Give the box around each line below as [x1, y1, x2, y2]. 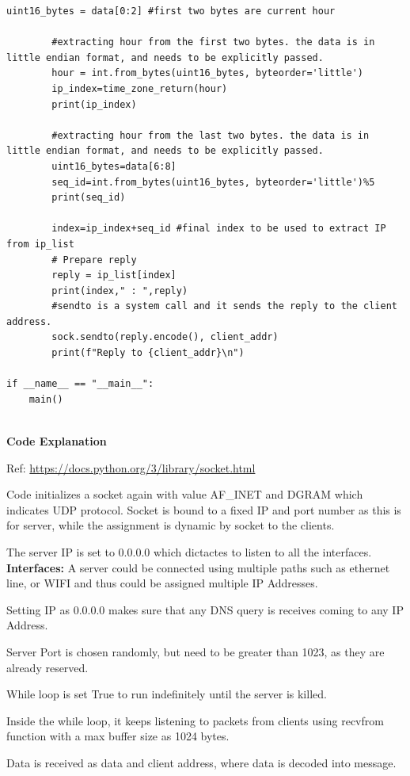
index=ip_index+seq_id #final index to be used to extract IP [51, 223, 386, 235]
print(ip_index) [51, 98, 137, 110]
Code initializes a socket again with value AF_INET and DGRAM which [6, 486, 363, 503]
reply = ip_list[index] [51, 269, 177, 281]
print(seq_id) [51, 192, 126, 204]
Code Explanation [6, 433, 107, 449]
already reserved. [6, 659, 89, 675]
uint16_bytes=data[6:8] [51, 160, 177, 172]
